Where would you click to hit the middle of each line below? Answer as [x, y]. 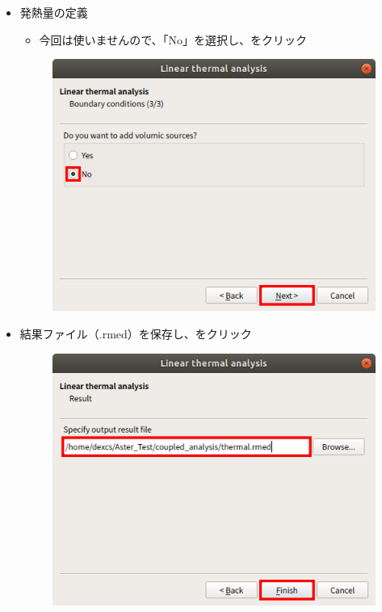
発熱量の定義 [54, 12]
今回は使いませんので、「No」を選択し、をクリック [173, 39]
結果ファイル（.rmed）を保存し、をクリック [136, 333]
